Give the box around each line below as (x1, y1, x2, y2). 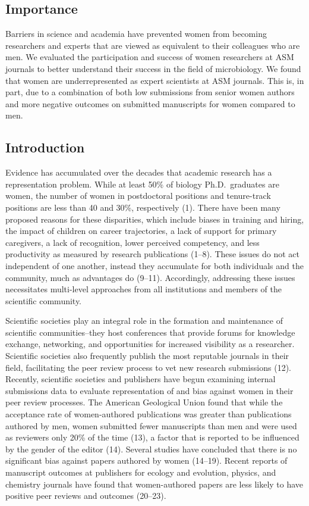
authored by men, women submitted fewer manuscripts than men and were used (5, 419, 297, 432)
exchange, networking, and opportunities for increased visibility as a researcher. (5, 338, 295, 350)
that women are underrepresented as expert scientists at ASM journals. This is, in (5, 74, 304, 86)
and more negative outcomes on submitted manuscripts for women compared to (5, 97, 295, 110)
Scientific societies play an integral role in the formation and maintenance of (5, 314, 283, 327)
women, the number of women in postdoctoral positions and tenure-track (5, 189, 271, 202)
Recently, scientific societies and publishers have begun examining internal (5, 373, 276, 385)
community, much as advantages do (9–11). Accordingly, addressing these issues (5, 271, 295, 283)
